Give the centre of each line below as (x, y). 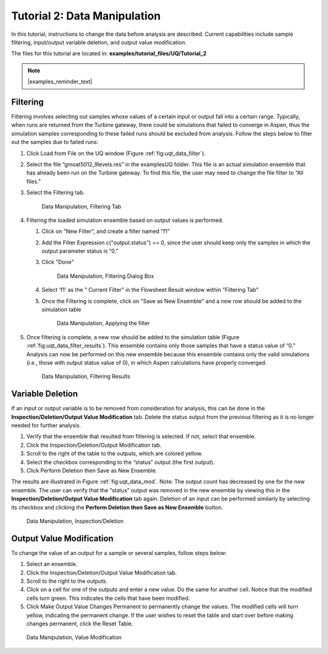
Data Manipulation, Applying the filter (103, 323)
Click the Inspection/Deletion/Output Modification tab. (94, 445)
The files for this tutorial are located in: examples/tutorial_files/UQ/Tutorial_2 (109, 53)
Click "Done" (58, 262)
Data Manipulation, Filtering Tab (81, 206)
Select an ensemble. (52, 564)
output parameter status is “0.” (80, 251)
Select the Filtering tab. (56, 193)
